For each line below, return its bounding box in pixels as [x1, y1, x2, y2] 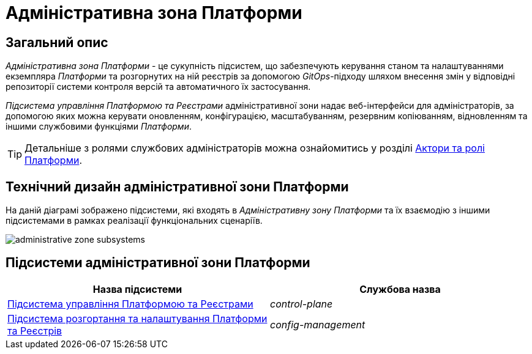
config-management [270, 318, 365, 331]
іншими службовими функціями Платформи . [6, 121, 192, 132]
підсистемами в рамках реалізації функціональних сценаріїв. [6, 215, 263, 226]
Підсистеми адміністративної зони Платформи [6, 255, 310, 271]
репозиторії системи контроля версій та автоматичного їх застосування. [6, 81, 311, 92]
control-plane [270, 297, 333, 310]
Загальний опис [6, 34, 108, 50]
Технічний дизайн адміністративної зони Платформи [6, 179, 349, 194]
